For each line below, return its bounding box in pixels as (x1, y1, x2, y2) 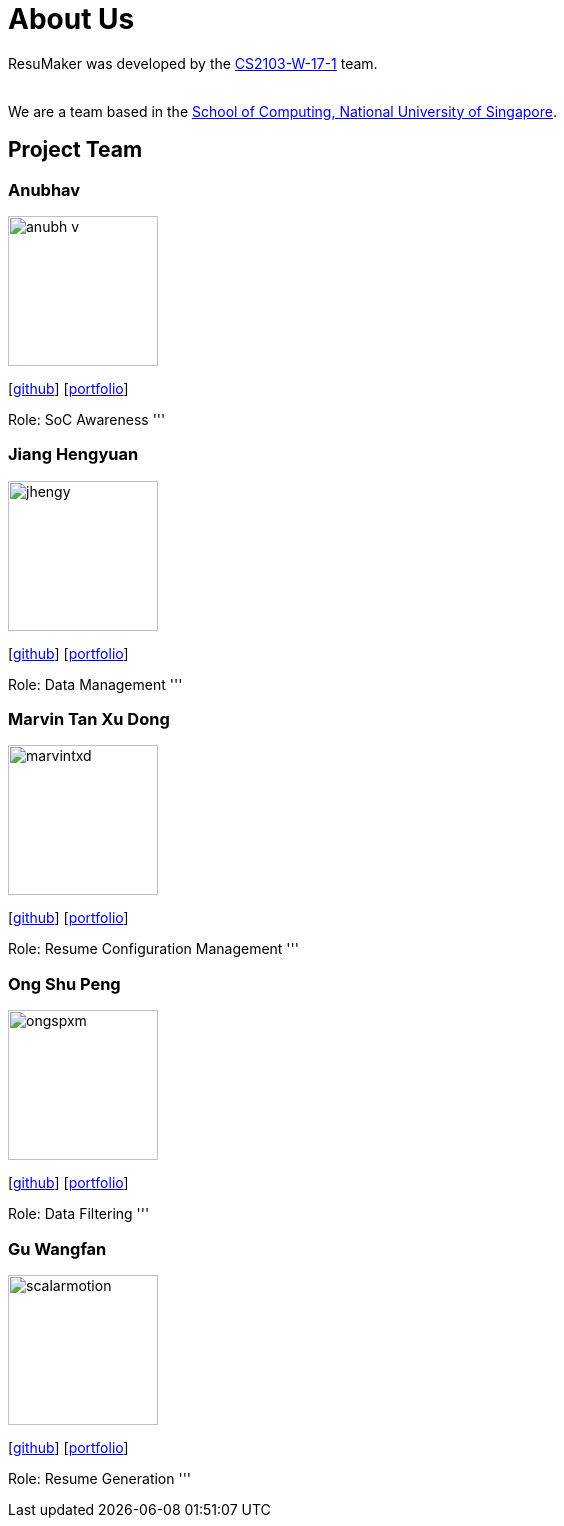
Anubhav (8, 179, 81, 200)
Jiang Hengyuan (8, 444, 139, 465)
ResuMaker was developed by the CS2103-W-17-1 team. (8, 54, 378, 72)
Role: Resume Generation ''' (8, 1469, 192, 1487)
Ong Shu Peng (8, 973, 121, 994)
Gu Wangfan (8, 1238, 107, 1259)
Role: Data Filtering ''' (8, 1205, 150, 1223)
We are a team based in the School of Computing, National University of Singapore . (8, 102, 558, 120)
